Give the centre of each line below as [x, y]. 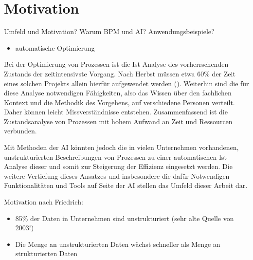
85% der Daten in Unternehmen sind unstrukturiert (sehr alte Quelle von [125, 218]
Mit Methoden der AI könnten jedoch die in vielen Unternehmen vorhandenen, [121, 147]
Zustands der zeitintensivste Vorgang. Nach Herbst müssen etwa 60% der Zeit [120, 73]
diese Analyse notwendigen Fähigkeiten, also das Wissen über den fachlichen [118, 93]
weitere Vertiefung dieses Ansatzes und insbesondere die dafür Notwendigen [117, 176]
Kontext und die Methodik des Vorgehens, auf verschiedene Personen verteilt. [119, 102]
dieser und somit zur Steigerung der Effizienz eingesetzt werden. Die [131, 166]
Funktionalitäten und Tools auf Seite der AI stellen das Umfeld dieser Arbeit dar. [126, 185]
